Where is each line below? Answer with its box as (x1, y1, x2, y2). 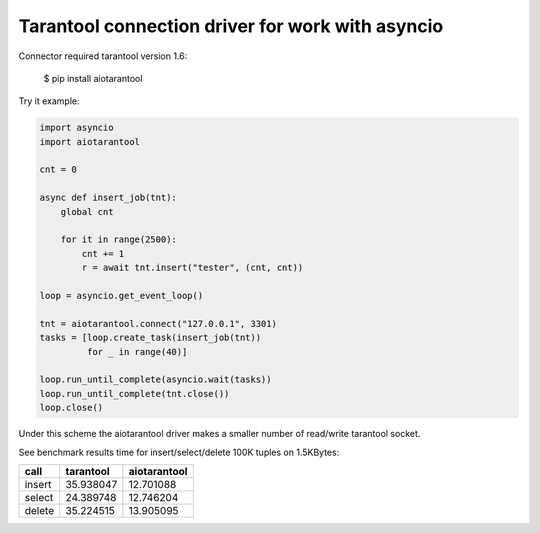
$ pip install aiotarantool (43, 72, 143, 84)
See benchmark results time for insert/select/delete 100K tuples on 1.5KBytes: (18, 446, 340, 458)
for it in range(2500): (60, 234, 177, 245)
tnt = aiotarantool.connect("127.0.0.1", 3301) (39, 318, 277, 329)
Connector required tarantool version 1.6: (18, 50, 188, 62)
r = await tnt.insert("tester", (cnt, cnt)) (81, 262, 304, 274)
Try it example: (18, 95, 80, 107)
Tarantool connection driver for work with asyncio (18, 15, 444, 37)
